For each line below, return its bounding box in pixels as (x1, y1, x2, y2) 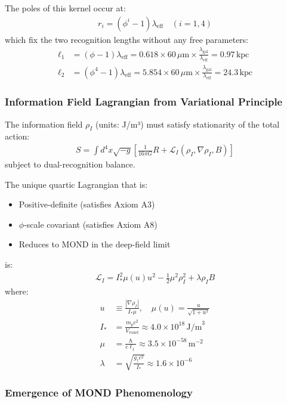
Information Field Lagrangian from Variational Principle (5, 94, 283, 109)
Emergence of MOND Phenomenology (5, 385, 193, 400)
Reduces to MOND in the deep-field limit (18, 238, 171, 250)
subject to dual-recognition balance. (5, 158, 135, 170)
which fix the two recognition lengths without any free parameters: (5, 33, 249, 45)
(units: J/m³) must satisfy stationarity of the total (95, 117, 280, 130)
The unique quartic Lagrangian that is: (5, 178, 148, 190)
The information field (5, 117, 83, 130)
